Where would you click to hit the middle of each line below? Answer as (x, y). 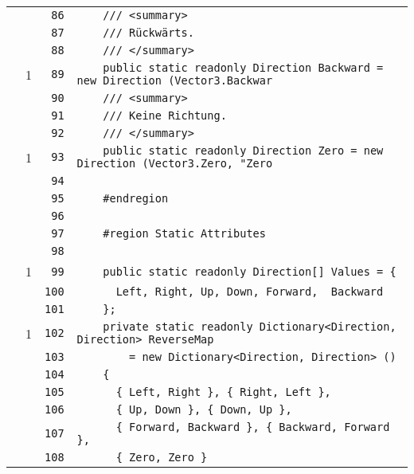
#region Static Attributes (184, 233)
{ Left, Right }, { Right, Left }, (223, 392)
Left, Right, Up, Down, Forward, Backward (250, 292)
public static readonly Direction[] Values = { (250, 271)
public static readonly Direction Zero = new (243, 151)
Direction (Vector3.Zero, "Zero (175, 163)
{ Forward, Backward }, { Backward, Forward (253, 427)
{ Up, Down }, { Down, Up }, (204, 409)
